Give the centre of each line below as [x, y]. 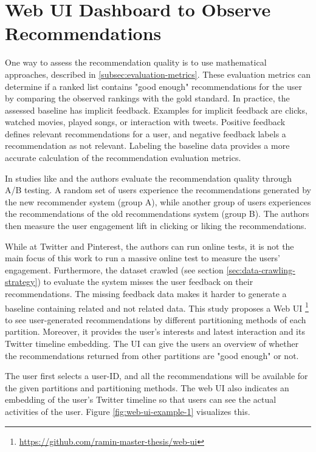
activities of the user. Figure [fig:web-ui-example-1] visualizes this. [128, 411]
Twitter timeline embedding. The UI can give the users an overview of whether [152, 344]
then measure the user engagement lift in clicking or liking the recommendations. [156, 226]
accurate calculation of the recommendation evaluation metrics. [123, 158]
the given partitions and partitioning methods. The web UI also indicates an [147, 387]
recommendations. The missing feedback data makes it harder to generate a [146, 293]
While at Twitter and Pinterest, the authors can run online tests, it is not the [149, 246]
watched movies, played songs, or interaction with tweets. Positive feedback [145, 122]
